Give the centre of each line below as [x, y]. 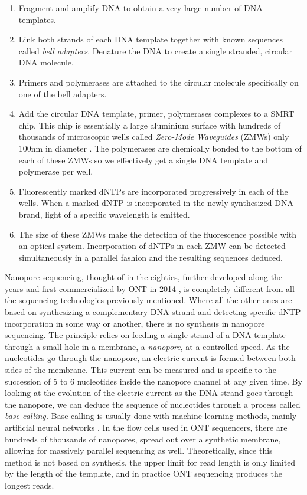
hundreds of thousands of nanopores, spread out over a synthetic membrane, [143, 439]
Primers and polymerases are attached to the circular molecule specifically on [159, 82]
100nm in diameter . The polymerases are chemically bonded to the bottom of [160, 148]
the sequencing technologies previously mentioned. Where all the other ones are [148, 300]
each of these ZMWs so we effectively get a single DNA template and [143, 160]
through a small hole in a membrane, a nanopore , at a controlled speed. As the [147, 346]
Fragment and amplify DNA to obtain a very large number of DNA [141, 8]
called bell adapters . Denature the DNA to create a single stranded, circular [156, 50]
